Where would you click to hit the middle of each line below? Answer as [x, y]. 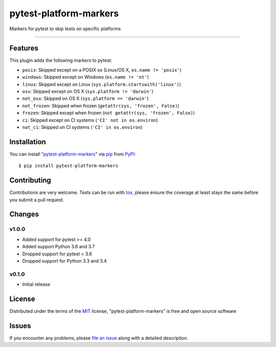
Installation [28, 142]
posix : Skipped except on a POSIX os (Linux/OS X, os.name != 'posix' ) [102, 70]
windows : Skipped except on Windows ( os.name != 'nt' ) [86, 77]
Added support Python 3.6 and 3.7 [59, 247]
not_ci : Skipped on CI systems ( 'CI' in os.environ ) [82, 127]
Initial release [36, 285]
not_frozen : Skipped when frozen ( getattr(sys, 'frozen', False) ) [101, 105]
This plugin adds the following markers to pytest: [61, 60]
